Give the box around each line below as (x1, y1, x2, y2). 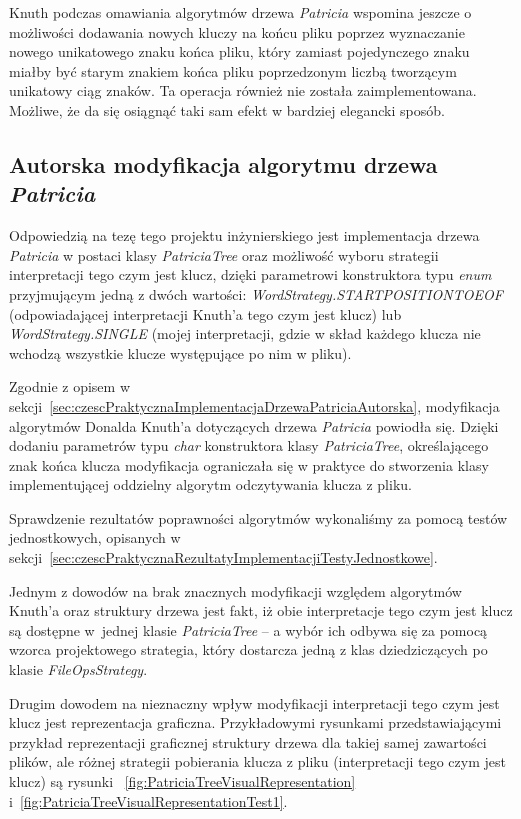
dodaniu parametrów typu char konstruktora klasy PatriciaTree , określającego (9, 435, 489, 456)
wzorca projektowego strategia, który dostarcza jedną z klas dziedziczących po (9, 639, 488, 660)
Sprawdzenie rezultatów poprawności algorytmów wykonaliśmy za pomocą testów (9, 507, 508, 528)
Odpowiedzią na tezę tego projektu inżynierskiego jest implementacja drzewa (9, 225, 480, 246)
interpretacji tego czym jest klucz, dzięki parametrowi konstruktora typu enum (9, 264, 492, 285)
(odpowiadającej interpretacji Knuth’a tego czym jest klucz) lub (9, 303, 402, 324)
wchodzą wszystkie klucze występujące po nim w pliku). (9, 342, 352, 363)
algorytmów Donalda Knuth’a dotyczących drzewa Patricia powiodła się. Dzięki (9, 415, 499, 436)
